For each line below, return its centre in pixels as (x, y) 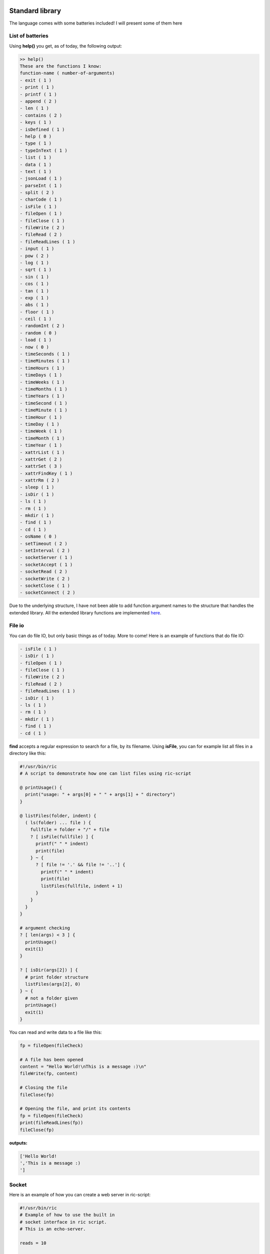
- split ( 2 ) (37, 193)
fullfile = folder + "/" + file (70, 830)
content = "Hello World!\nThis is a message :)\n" (83, 1067)
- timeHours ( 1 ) (42, 368)
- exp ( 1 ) (34, 298)
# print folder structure (57, 977)
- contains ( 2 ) (41, 115)
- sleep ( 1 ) (37, 487)
